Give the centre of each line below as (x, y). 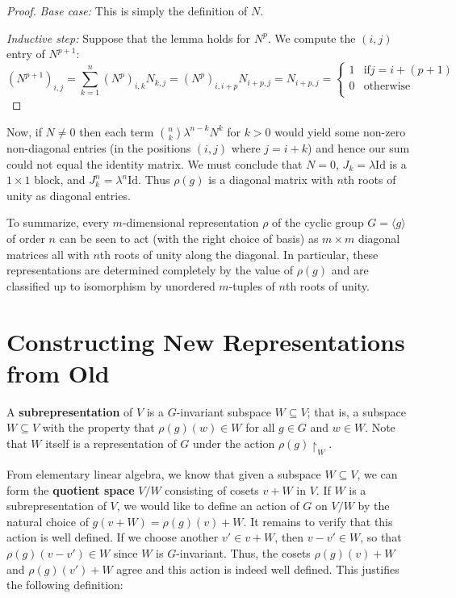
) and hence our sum (359, 147)
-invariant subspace (224, 411)
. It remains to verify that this (318, 521)
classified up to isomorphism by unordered (111, 285)
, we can (377, 474)
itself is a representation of (111, 443)
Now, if (24, 131)
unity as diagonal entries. (69, 195)
